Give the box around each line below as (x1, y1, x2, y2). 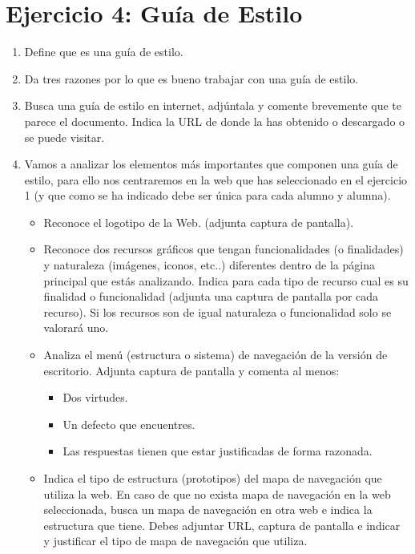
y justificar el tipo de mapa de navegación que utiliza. (43, 532, 308, 549)
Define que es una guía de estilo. (24, 43, 183, 60)
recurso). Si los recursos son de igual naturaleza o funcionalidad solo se (43, 303, 392, 320)
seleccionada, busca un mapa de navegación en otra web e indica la (43, 501, 373, 518)
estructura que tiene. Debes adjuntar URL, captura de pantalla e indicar (43, 516, 401, 533)
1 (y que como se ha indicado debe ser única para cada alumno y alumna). (24, 187, 391, 204)
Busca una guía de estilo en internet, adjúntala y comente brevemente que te (24, 97, 401, 114)
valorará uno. (43, 319, 109, 336)
